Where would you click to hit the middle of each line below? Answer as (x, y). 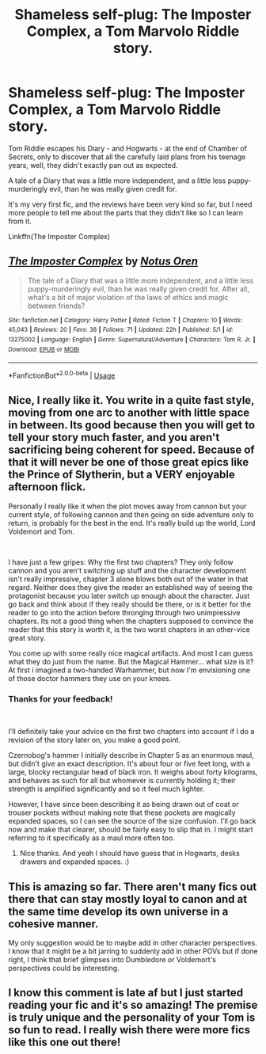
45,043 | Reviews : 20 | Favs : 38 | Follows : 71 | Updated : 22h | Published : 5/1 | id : (121, 330)
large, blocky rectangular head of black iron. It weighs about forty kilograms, (133, 772)
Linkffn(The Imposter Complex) (59, 236)
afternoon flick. (47, 487)
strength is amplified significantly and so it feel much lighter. (106, 789)
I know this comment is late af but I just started (126, 993)
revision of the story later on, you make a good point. (94, 740)
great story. (27, 637)
